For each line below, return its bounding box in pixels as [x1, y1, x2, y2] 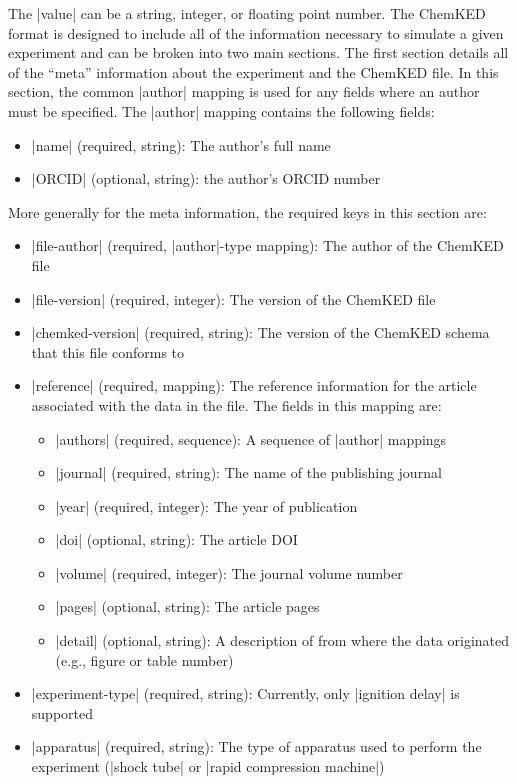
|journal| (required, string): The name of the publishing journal [55, 462, 442, 483]
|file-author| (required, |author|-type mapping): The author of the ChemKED [31, 235, 504, 256]
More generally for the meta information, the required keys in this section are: [8, 201, 487, 222]
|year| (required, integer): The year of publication [55, 495, 358, 516]
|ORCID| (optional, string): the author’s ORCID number [31, 168, 381, 189]
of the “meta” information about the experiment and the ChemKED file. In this [8, 61, 499, 82]
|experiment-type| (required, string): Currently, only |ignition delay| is [31, 683, 460, 704]
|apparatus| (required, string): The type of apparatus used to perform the [31, 736, 482, 757]
